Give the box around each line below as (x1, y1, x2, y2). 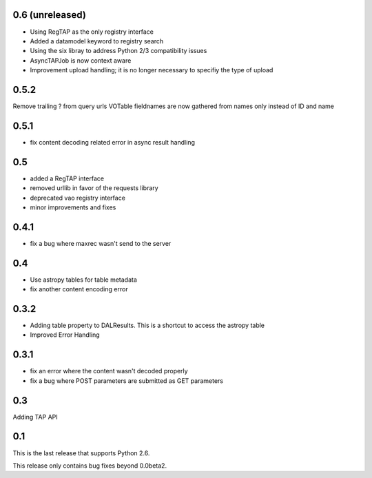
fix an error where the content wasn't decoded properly (30, 367, 189, 375)
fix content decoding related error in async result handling (30, 138, 196, 146)
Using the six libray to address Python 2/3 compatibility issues (30, 47, 207, 55)
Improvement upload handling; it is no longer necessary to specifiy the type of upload (30, 66, 273, 74)
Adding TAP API (12, 413, 58, 421)
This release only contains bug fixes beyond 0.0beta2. (12, 461, 167, 470)
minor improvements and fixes (30, 203, 116, 211)
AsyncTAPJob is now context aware (30, 56, 132, 65)
